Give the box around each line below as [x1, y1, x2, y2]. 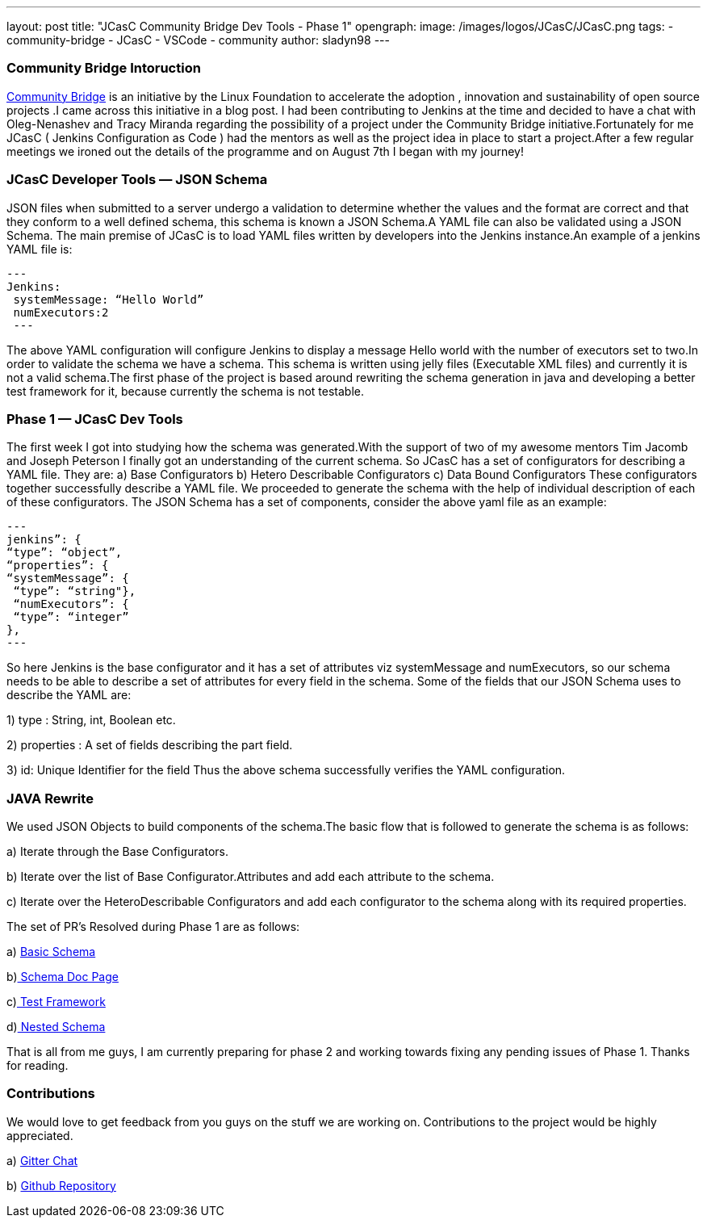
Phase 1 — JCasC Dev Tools [6, 410, 183, 427]
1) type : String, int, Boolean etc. [6, 713, 176, 727]
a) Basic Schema [6, 945, 96, 958]
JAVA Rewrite [6, 790, 94, 807]
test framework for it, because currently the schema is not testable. [6, 384, 365, 398]
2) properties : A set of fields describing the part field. [6, 738, 293, 752]
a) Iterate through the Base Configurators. [6, 845, 228, 858]
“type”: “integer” [13, 610, 129, 624]
